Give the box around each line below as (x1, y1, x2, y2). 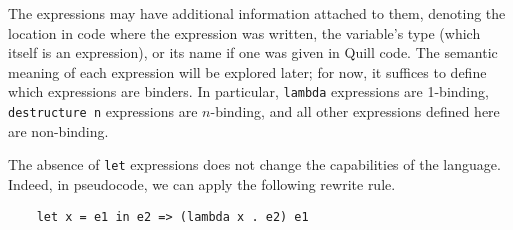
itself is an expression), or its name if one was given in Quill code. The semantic (8, 42, 498, 63)
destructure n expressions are (8, 101, 198, 122)
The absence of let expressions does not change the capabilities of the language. (8, 154, 501, 175)
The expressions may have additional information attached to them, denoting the (8, 3, 506, 23)
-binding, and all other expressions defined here (210, 101, 500, 122)
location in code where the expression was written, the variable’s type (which (8, 22, 481, 43)
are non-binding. (8, 120, 109, 141)
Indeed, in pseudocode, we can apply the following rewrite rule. (8, 173, 396, 194)
